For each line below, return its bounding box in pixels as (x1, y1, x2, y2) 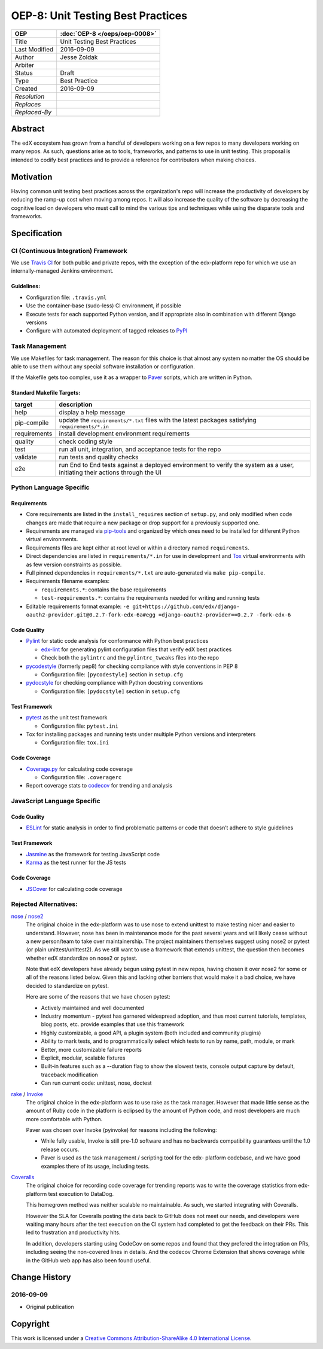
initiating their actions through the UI (59, 468, 161, 477)
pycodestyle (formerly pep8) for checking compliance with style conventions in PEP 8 (26, 663, 238, 670)
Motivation (11, 172, 53, 182)
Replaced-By (14, 108, 52, 116)
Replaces (14, 100, 41, 108)
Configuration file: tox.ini (41, 739, 109, 746)
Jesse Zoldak (60, 53, 98, 61)
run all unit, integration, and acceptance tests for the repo (59, 445, 221, 453)
